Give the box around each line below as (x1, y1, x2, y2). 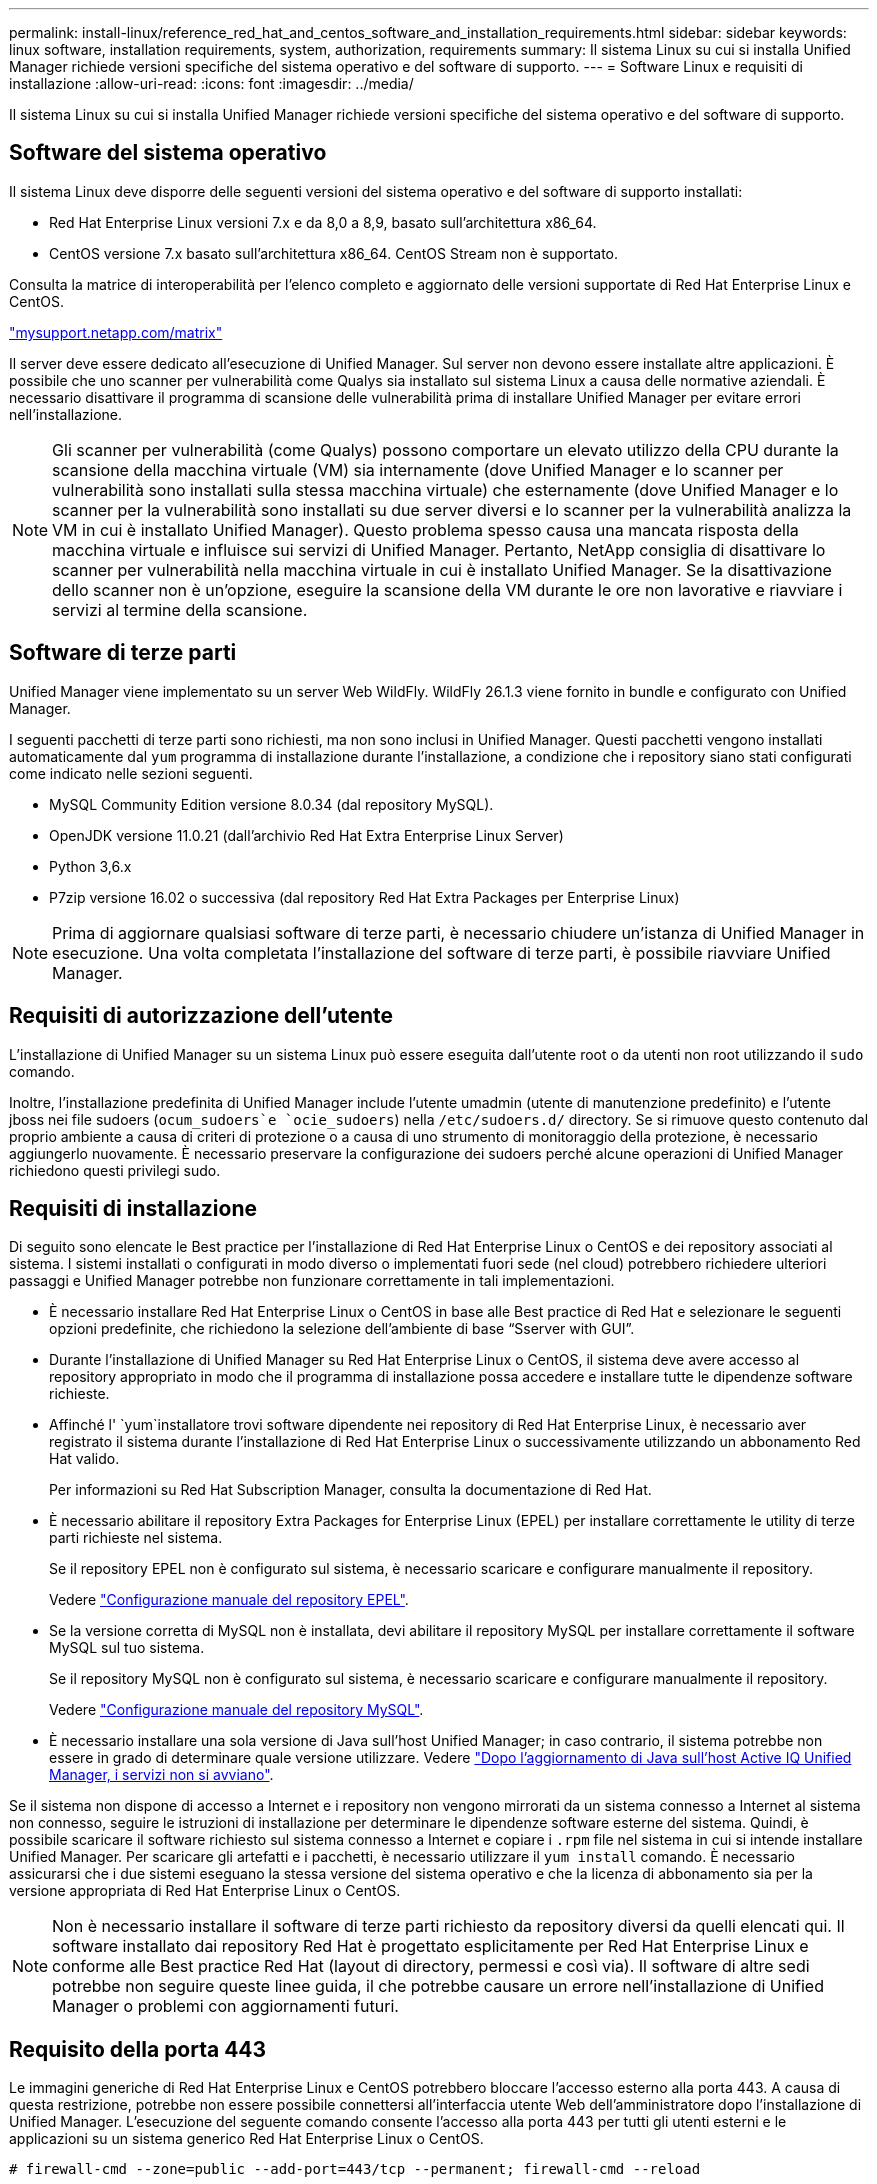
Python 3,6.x (49, 857, 132, 875)
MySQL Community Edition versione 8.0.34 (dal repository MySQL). (49, 795, 494, 813)
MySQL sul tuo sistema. (49, 1639, 205, 1657)
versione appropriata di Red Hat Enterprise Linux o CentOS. (9, 1882, 401, 1900)
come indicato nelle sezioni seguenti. (9, 764, 253, 782)
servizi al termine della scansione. (52, 599, 308, 620)
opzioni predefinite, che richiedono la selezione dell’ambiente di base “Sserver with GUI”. (49, 1320, 635, 1338)
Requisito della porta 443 (9, 2036, 267, 2062)
